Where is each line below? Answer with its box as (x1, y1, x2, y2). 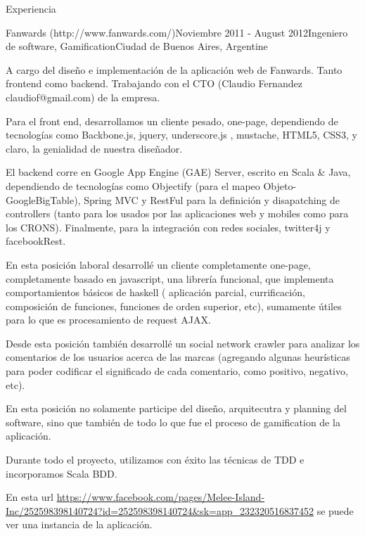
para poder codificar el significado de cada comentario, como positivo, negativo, (6, 364, 348, 378)
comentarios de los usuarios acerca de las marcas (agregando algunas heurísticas (6, 350, 350, 364)
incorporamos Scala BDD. (6, 466, 117, 480)
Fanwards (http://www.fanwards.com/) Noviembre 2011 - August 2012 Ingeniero (6, 25, 348, 39)
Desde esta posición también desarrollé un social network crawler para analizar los (6, 336, 360, 350)
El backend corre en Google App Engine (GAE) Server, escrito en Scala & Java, (6, 165, 351, 179)
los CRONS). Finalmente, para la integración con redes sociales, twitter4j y (6, 219, 331, 234)
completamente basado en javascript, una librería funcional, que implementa (6, 271, 334, 286)
